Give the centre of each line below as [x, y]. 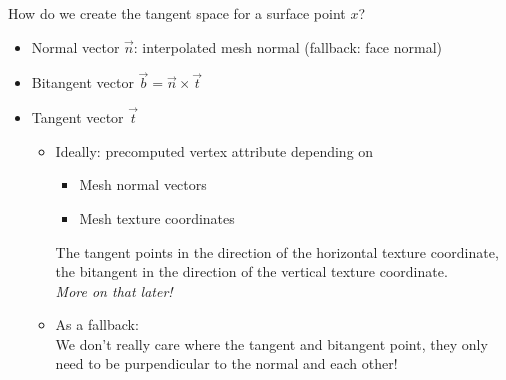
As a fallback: [97, 324]
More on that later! [114, 290]
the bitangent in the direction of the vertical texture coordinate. [251, 271]
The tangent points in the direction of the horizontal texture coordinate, [277, 251]
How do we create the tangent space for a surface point [177, 12]
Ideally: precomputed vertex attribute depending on [214, 150]
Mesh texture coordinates [157, 217]
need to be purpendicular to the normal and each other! [226, 363]
